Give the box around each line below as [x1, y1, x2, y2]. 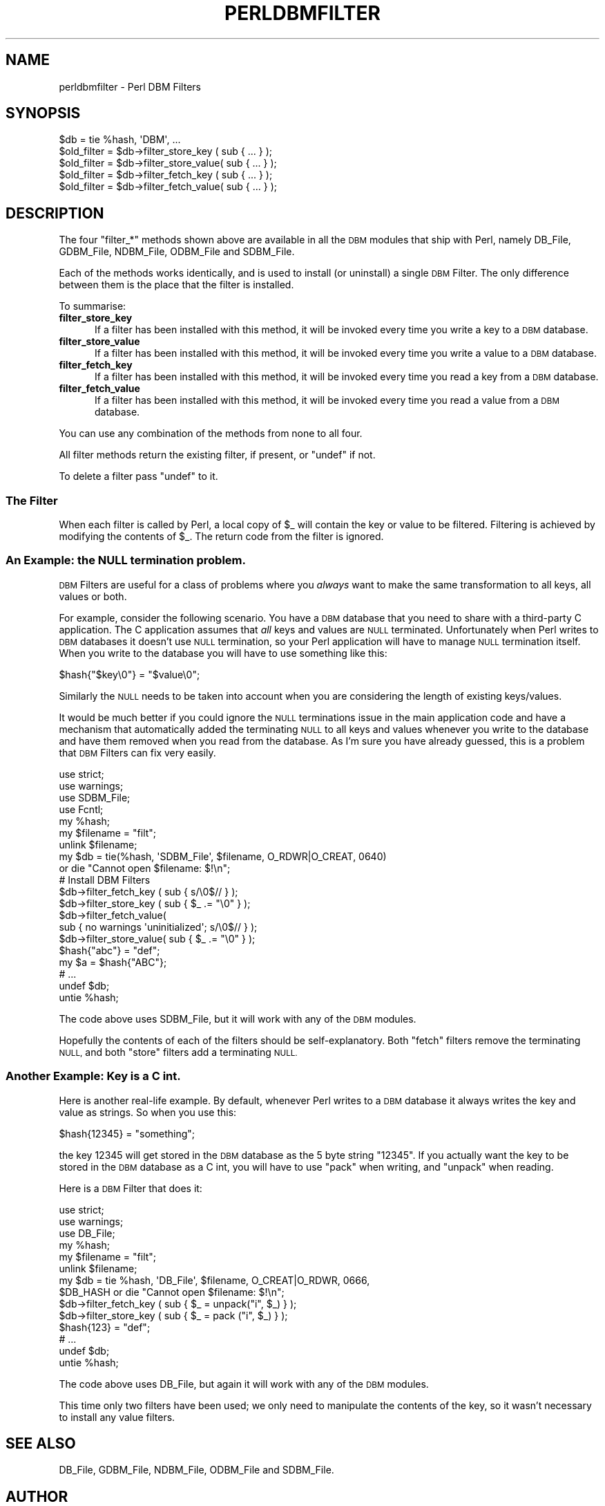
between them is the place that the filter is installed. [59, 279, 294, 291]
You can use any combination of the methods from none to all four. [59, 427, 363, 440]
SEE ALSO [6, 1434, 76, 1452]
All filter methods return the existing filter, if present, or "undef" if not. [59, 449, 376, 461]
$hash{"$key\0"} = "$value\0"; [59, 668, 200, 680]
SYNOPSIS [6, 104, 81, 122]
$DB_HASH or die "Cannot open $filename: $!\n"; [59, 1285, 285, 1298]
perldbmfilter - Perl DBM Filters [59, 80, 201, 93]
